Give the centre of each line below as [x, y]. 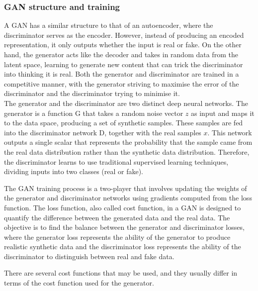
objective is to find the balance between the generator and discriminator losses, [124, 227]
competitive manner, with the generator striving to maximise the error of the [122, 83]
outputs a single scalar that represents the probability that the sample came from [128, 142]
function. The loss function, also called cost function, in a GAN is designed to [123, 207]
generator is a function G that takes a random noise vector [94, 113]
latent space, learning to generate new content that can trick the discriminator [124, 64]
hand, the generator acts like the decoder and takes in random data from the [121, 54]
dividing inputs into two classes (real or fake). [74, 171]
